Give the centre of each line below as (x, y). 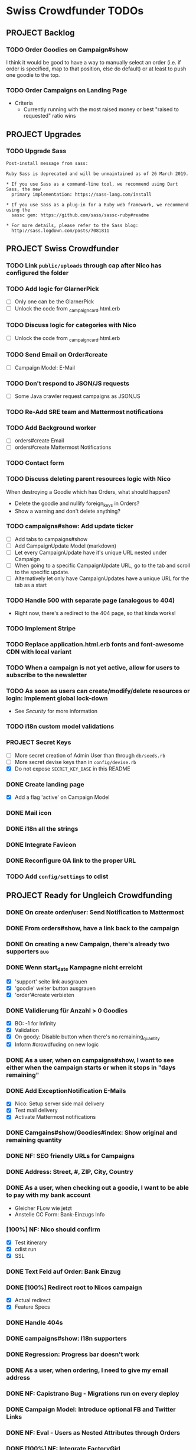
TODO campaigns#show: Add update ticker (70, 526)
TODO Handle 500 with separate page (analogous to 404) (91, 600)
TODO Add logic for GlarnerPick (53, 289)
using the (18, 210)
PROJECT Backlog (40, 33)
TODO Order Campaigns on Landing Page (67, 90)
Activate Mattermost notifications (55, 1117)
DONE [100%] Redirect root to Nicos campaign (74, 1287)
